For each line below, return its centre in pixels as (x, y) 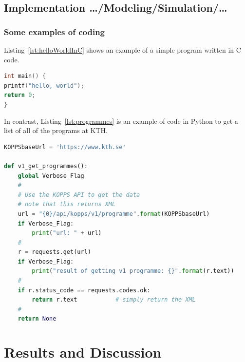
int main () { (25, 76)
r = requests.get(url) (54, 252)
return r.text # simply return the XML (114, 300)
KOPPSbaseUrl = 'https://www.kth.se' (65, 147)
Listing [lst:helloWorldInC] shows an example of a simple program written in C (122, 50)
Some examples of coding (55, 31)
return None (37, 319)
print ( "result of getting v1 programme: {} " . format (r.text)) (133, 271)
